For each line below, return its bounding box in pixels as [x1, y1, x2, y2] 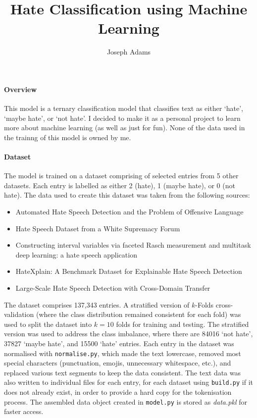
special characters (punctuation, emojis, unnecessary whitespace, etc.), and [4, 358, 231, 368]
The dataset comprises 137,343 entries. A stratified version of [4, 299, 190, 310]
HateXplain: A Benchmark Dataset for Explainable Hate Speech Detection [15, 266, 242, 276]
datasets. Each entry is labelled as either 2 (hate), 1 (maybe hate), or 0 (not [4, 180, 235, 190]
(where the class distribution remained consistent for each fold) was [36, 309, 241, 319]
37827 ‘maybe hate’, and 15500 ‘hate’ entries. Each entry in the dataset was [4, 338, 234, 348]
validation [4, 309, 34, 319]
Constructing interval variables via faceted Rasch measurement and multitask [15, 240, 251, 250]
